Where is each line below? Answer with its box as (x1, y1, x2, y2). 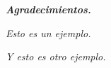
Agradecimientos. (6, 2, 91, 16)
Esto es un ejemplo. (6, 25, 91, 40)
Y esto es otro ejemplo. (6, 49, 106, 64)
